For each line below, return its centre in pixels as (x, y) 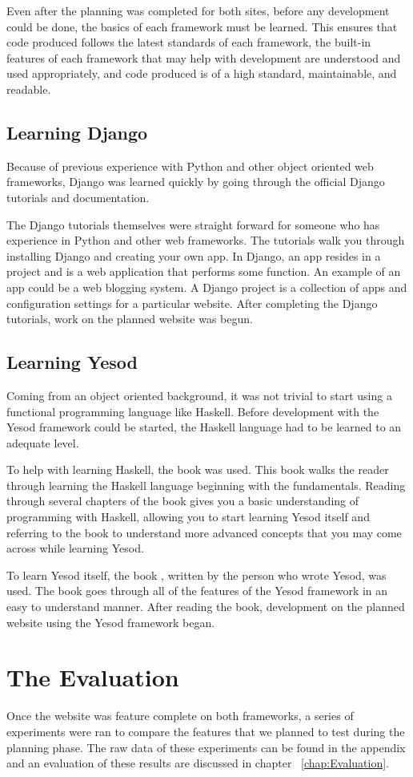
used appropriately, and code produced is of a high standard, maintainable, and (202, 73)
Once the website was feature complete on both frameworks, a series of (180, 716)
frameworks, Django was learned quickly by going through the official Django (196, 182)
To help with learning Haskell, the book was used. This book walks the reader (198, 469)
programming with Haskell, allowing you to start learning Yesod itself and (188, 517)
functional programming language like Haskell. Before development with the (193, 411)
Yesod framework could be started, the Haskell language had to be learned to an (204, 427)
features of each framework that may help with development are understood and (204, 57)
